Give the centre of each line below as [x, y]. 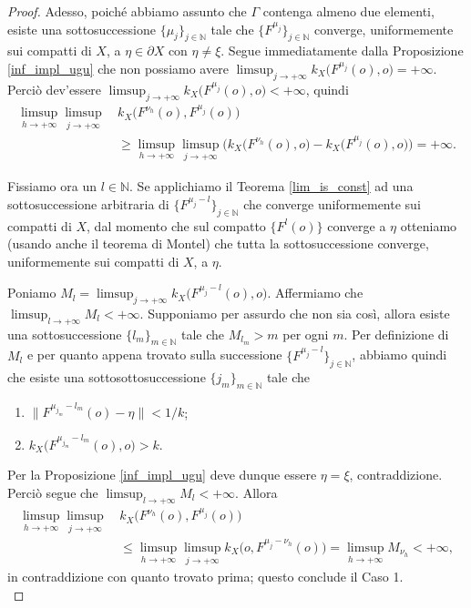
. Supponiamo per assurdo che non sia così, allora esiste [295, 313]
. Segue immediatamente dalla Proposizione [342, 51]
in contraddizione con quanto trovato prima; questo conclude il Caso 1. [205, 577]
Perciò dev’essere [55, 89]
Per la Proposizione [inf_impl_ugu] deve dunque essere [162, 475]
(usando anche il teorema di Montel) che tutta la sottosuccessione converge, [218, 243]
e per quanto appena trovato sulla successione [154, 355]
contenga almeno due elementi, [348, 11]
